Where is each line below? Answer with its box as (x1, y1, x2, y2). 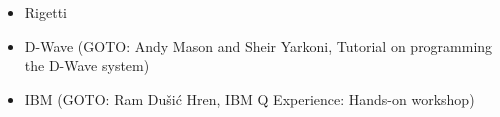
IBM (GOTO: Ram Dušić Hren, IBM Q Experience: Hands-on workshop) (24, 88, 475, 109)
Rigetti (24, 2, 67, 22)
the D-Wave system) (24, 55, 150, 76)
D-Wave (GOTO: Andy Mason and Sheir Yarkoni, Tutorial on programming (24, 35, 493, 56)
